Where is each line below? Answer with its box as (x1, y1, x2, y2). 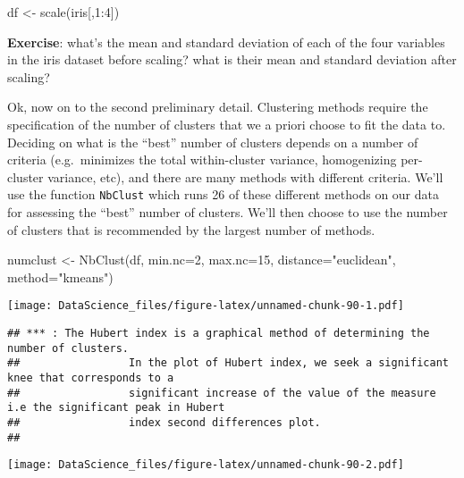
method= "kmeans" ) (7, 267, 114, 286)
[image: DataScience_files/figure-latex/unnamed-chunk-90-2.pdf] (7, 458, 404, 472)
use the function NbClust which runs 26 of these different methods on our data (7, 185, 439, 204)
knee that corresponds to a (7, 372, 174, 384)
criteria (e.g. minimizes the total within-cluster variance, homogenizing (7, 150, 397, 169)
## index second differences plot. (7, 415, 321, 429)
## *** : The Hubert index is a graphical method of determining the (7, 327, 430, 340)
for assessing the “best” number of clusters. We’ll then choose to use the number (7, 203, 448, 221)
